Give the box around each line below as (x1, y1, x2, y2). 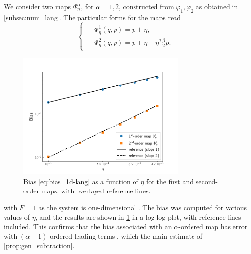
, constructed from (119, 1, 174, 11)
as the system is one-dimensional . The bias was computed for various (39, 202, 247, 212)
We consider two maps (4, 1, 71, 11)
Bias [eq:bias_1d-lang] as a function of (23, 176, 138, 186)
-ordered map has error (178, 221, 248, 232)
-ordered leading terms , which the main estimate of (47, 231, 203, 241)
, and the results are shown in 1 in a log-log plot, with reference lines (35, 212, 241, 222)
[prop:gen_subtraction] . (4, 240, 75, 251)
